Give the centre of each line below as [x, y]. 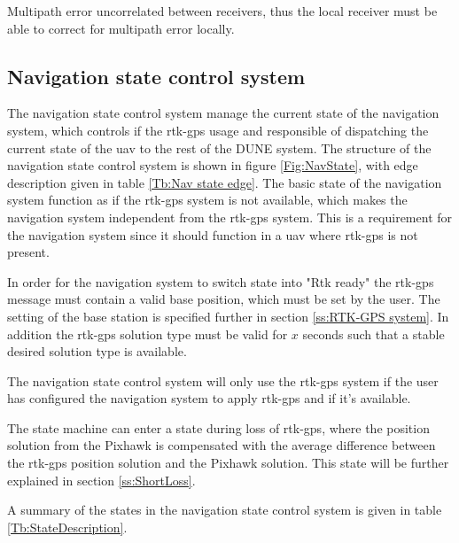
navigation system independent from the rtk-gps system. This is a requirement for [230, 217]
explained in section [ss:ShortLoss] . [101, 480]
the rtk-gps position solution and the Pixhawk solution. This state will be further [228, 463]
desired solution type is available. [97, 351]
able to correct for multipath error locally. [121, 28]
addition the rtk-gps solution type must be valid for [148, 334]
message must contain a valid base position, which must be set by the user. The [224, 299]
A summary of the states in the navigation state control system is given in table [225, 510]
